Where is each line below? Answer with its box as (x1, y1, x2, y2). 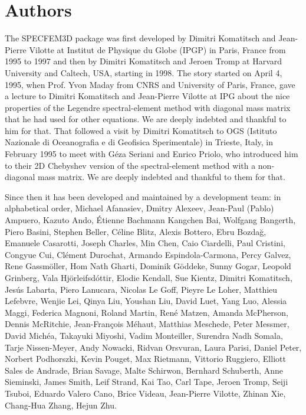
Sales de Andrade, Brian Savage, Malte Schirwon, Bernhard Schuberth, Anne (5, 364, 284, 376)
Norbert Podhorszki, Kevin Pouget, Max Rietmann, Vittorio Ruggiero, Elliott (5, 352, 286, 365)
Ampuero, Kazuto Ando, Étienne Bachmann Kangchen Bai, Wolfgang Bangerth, (5, 214, 296, 226)
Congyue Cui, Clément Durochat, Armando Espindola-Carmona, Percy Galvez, (5, 248, 291, 260)
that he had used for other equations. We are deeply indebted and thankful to (5, 113, 287, 125)
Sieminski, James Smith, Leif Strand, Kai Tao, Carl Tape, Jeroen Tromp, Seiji (5, 375, 288, 388)
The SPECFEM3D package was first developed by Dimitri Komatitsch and (5, 32, 276, 44)
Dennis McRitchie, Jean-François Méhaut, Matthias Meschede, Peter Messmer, (5, 318, 289, 330)
